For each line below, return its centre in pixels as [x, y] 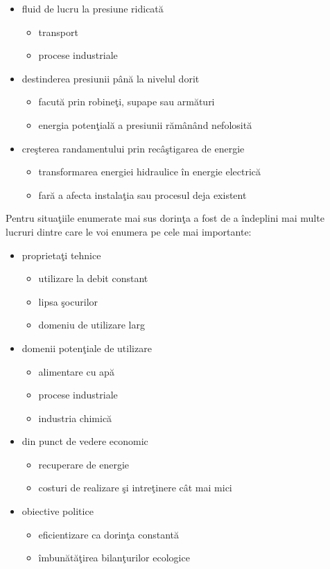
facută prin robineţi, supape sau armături [127, 102]
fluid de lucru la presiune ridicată [93, 8]
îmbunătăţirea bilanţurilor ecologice [114, 558]
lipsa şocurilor [68, 301]
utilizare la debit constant [93, 278]
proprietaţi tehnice [61, 255]
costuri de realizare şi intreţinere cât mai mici [135, 488]
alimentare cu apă [76, 371]
